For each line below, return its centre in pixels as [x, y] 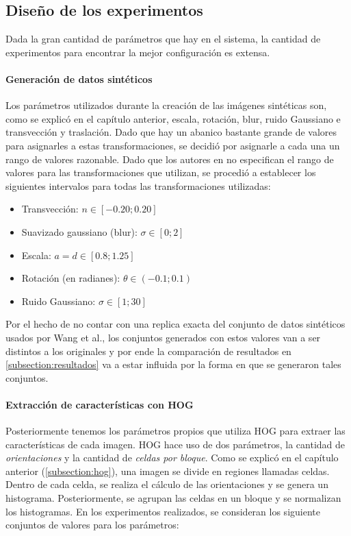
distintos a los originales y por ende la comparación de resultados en [148, 351]
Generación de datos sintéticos [79, 78]
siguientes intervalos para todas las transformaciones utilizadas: [138, 185]
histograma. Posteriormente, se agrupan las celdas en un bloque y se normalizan [173, 498]
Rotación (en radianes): [71, 278]
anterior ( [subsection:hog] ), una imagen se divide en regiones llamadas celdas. [168, 471]
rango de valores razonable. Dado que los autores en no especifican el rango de [170, 159]
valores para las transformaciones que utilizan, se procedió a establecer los [161, 172]
